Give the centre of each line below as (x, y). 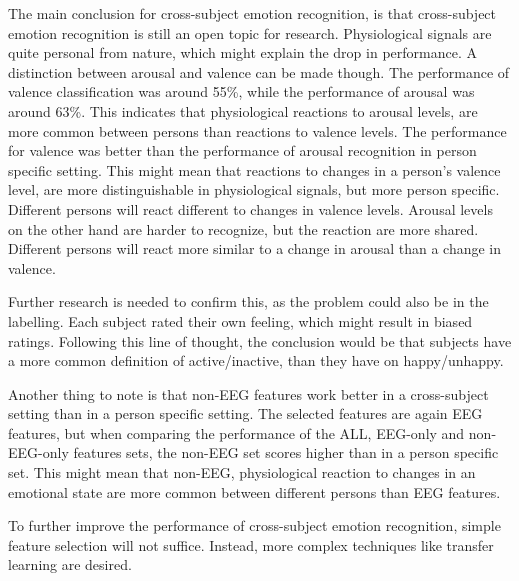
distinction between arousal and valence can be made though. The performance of (259, 71)
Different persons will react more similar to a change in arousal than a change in (255, 248)
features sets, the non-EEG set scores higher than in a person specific (286, 452)
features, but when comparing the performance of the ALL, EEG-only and (236, 432)
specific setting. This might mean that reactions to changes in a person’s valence (254, 169)
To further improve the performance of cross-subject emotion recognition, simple (254, 525)
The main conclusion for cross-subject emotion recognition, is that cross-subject (252, 13)
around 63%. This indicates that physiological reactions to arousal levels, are (243, 110)
